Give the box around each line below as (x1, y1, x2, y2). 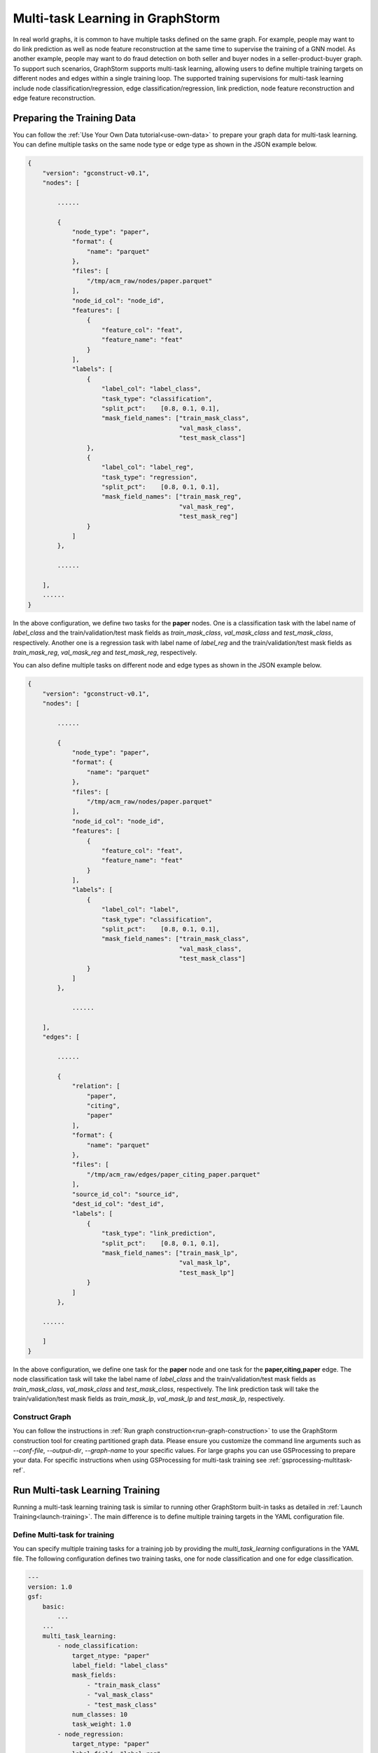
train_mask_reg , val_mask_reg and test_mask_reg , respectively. (13, 648, 197, 656)
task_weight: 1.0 (71, 1720, 132, 1728)
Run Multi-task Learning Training (13, 1484, 160, 1496)
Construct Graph (13, 1412, 71, 1421)
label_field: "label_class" (71, 1662, 168, 1670)
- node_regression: (57, 1730, 124, 1738)
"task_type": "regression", (101, 473, 198, 481)
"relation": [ (71, 1082, 120, 1090)
